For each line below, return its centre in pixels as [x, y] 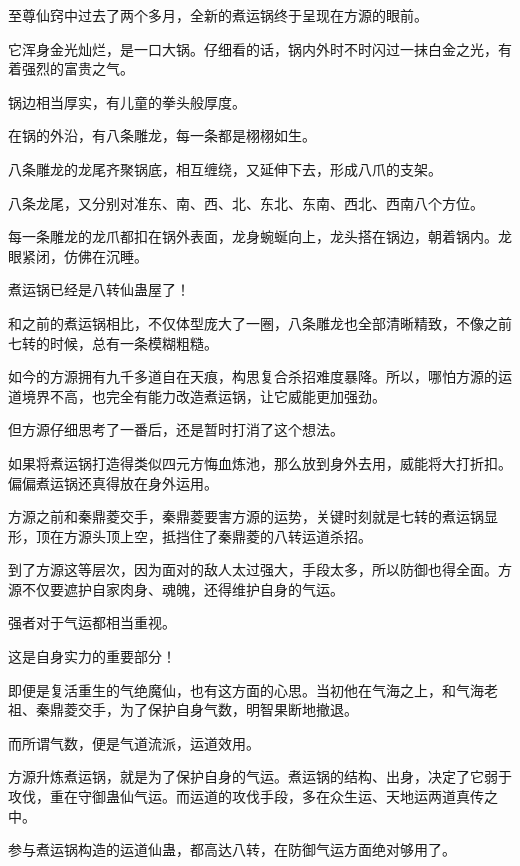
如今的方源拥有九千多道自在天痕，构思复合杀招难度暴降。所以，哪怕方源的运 [260, 376]
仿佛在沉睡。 [105, 255]
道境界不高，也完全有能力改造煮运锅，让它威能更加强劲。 [197, 395]
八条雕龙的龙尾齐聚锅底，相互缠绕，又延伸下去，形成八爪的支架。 [225, 168]
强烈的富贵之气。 [77, 68]
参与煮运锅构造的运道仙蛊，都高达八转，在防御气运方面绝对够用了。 [232, 849]
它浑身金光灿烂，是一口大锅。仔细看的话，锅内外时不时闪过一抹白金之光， [253, 48]
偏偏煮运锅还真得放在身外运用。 [113, 482]
